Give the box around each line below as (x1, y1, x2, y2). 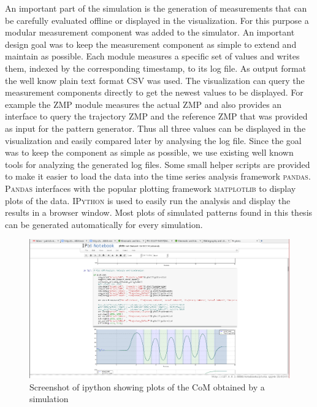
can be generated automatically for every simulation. (5, 218, 203, 230)
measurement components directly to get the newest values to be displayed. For (5, 86, 304, 99)
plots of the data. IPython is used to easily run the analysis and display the (5, 194, 291, 207)
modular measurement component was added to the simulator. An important (5, 26, 295, 39)
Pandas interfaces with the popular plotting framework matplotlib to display (5, 181, 296, 194)
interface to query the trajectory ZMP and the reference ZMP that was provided (5, 110, 308, 123)
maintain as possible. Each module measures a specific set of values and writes (5, 50, 300, 63)
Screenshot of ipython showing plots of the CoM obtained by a (29, 380, 265, 393)
